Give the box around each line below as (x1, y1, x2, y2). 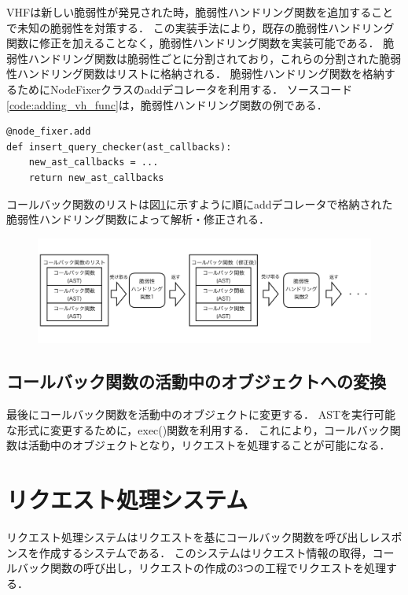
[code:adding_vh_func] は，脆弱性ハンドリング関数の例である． (6, 96, 328, 113)
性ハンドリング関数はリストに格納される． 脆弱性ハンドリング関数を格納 (6, 65, 384, 82)
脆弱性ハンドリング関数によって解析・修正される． (6, 211, 270, 227)
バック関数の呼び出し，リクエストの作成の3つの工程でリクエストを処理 (17, 560, 386, 576)
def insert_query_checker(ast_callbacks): (6, 141, 232, 153)
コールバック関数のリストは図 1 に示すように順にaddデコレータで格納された (6, 195, 393, 212)
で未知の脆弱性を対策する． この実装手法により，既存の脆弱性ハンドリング (6, 19, 395, 35)
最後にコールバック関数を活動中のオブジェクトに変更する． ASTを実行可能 (6, 406, 396, 423)
